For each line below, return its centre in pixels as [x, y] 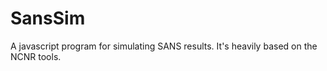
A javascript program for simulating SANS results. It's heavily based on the [164, 46]
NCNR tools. [36, 56]
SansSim [48, 18]
